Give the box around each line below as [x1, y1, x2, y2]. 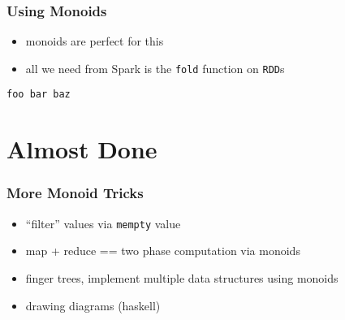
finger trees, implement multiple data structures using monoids [25, 269, 339, 286]
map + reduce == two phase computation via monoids [25, 242, 300, 259]
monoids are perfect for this [25, 32, 164, 50]
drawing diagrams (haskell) [25, 296, 161, 314]
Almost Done [6, 132, 157, 166]
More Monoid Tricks [6, 183, 144, 203]
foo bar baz [6, 89, 71, 101]
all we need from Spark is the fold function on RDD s [25, 59, 285, 76]
